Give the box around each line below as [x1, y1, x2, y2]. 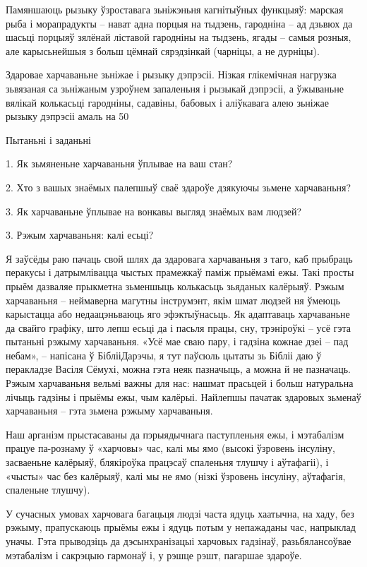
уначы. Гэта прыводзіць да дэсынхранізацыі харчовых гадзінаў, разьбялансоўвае [6, 534, 351, 548]
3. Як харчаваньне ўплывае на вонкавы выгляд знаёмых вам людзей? [6, 203, 302, 218]
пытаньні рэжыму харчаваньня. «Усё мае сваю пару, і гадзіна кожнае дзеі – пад [6, 334, 349, 349]
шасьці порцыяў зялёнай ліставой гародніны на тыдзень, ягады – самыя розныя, [6, 30, 351, 44]
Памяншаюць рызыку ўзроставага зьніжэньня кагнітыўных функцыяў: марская [6, 2, 344, 16]
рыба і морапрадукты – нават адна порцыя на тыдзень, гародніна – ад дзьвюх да [6, 16, 353, 30]
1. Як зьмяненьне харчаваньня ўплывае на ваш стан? [6, 156, 233, 171]
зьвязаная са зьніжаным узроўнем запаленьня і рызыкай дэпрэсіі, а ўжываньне [6, 80, 344, 95]
